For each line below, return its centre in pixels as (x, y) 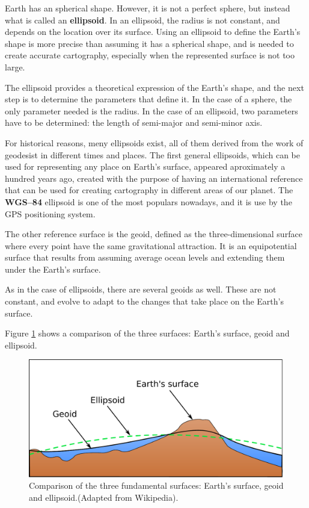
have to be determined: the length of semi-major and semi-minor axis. (134, 122)
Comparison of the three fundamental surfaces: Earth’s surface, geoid (156, 485)
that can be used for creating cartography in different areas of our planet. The (149, 190)
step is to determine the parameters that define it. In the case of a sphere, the (148, 99)
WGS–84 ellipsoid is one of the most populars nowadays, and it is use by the (148, 201)
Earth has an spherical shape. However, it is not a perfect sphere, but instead (148, 8)
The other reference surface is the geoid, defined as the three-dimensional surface (154, 234)
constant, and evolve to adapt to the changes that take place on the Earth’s (145, 301)
